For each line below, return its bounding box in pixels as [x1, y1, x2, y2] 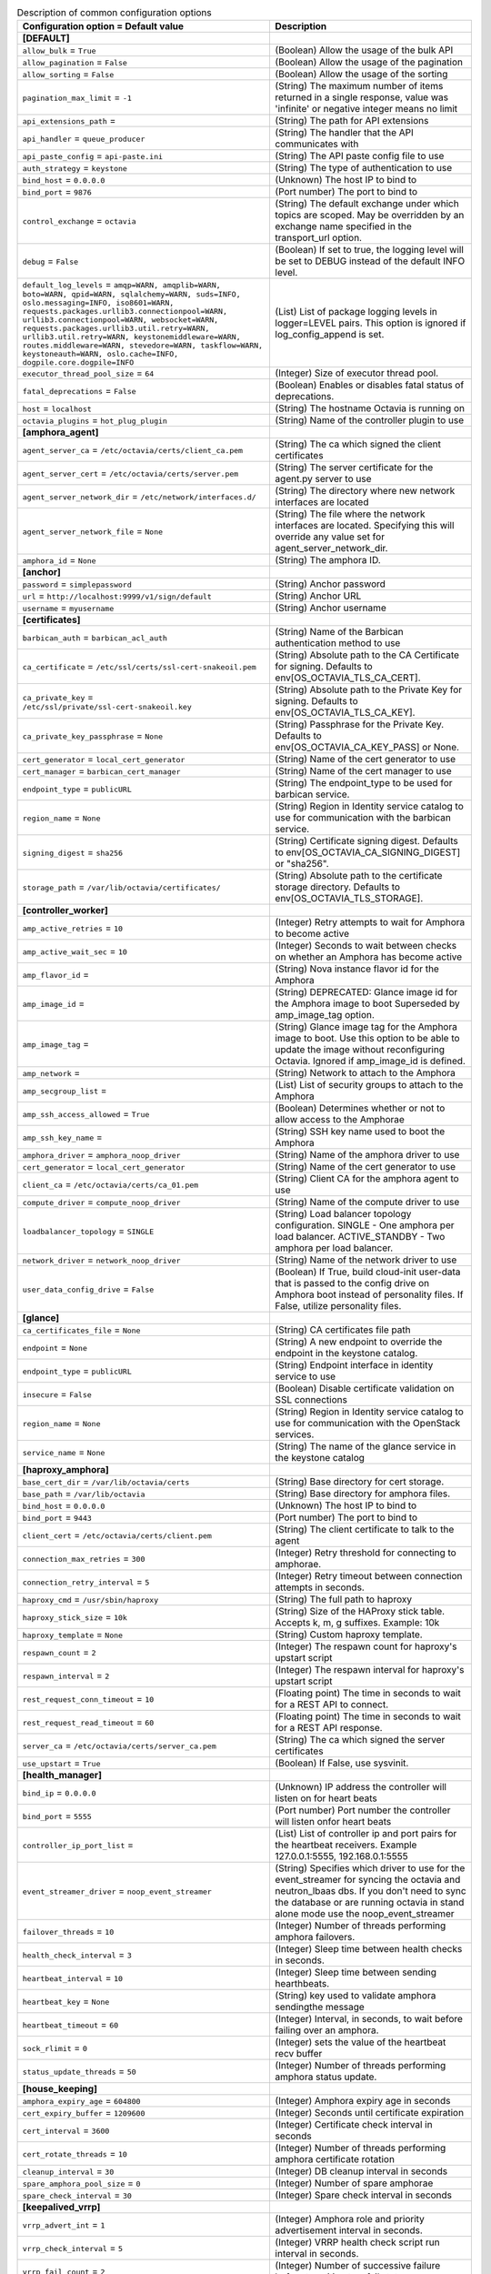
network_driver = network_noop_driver [22, 1253, 181, 1266]
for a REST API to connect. [275, 1698, 389, 1711]
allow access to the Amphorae [275, 1113, 405, 1126]
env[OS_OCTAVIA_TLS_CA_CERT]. [275, 671, 422, 684]
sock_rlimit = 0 [22, 2042, 88, 2055]
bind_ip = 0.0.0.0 [22, 1786, 96, 1799]
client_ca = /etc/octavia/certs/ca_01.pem [22, 1178, 199, 1191]
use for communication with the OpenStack [275, 1417, 461, 1430]
